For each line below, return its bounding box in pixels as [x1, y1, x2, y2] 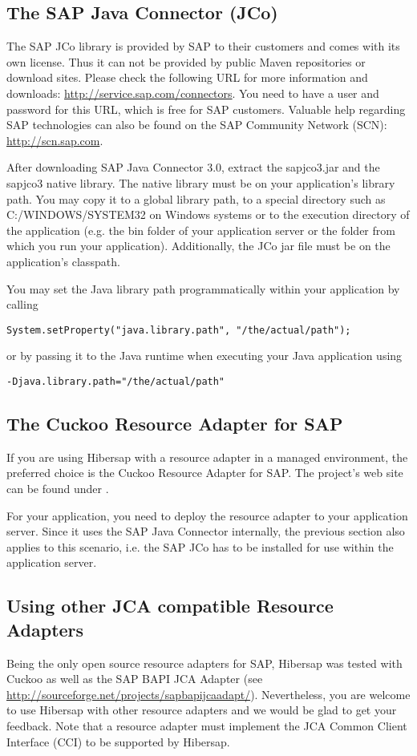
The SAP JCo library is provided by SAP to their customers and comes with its [6, 38, 400, 55]
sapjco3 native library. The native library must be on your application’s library [6, 174, 395, 191]
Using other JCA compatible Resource [6, 593, 334, 618]
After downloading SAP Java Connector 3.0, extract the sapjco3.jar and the [6, 159, 380, 176]
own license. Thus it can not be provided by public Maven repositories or [6, 53, 366, 70]
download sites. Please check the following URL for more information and [6, 69, 368, 86]
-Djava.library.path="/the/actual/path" [6, 375, 225, 387]
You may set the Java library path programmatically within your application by [6, 280, 400, 297]
